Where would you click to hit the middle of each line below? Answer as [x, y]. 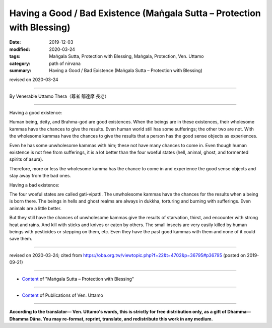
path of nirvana [65, 63]
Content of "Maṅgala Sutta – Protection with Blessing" [78, 279]
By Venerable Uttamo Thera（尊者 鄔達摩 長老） [59, 96]
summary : [20, 70]
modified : [20, 49]
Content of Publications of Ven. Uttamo [62, 295]
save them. [21, 239]
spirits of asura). [26, 159]
